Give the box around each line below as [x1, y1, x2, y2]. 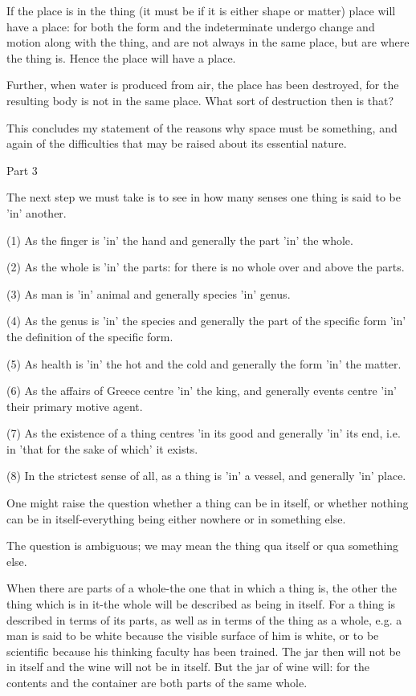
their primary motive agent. [6, 397, 143, 414]
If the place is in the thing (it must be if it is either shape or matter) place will [6, 2, 396, 18]
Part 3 [6, 161, 38, 178]
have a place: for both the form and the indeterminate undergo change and [6, 18, 375, 35]
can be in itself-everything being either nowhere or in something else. [6, 510, 346, 527]
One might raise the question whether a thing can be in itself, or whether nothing [6, 495, 409, 511]
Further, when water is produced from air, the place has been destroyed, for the [6, 76, 399, 93]
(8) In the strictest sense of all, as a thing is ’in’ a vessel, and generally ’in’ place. [6, 467, 406, 484]
